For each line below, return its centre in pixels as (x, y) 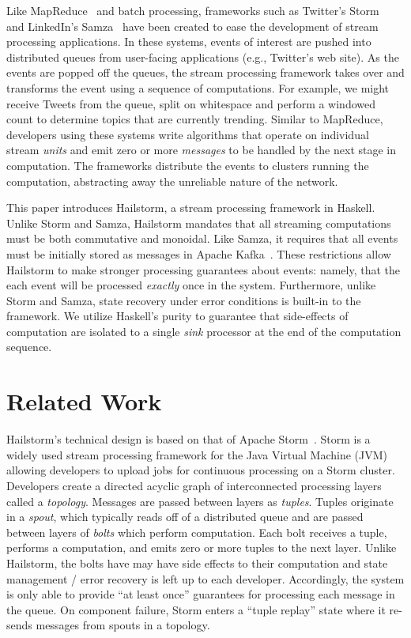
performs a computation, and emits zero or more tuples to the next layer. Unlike (202, 547)
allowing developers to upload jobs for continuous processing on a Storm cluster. (201, 470)
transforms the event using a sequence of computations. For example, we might (198, 87)
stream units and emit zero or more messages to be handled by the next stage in (202, 150)
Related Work (84, 401)
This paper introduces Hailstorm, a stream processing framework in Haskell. (191, 208)
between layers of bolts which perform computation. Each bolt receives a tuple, (197, 532)
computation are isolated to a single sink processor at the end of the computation (204, 331)
